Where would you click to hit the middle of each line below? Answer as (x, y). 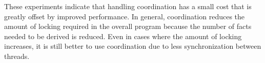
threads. (17, 56)
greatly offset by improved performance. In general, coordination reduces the (125, 16)
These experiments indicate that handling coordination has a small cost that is (128, 6)
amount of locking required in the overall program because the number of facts (128, 26)
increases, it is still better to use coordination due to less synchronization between (133, 46)
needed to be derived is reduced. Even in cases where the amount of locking (123, 36)
